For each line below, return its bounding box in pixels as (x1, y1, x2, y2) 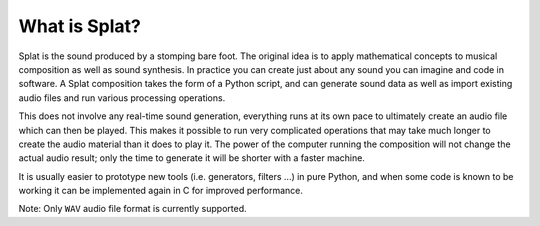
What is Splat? (18, 15, 142, 37)
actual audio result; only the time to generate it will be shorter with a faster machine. (18, 152, 365, 164)
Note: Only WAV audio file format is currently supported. (18, 203, 247, 215)
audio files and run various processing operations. (18, 91, 226, 104)
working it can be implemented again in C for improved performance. (18, 185, 304, 197)
